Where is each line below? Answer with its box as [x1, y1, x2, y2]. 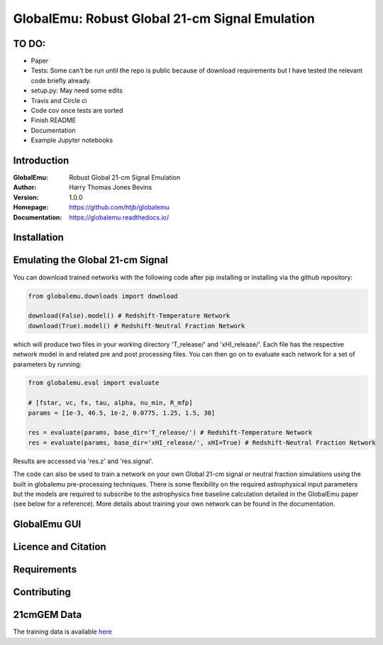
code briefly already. [30, 76, 91, 85]
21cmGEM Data [13, 609, 82, 621]
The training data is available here [13, 627, 113, 636]
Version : [13, 193, 39, 202]
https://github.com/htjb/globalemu [69, 203, 170, 212]
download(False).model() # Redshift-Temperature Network [28, 312, 231, 320]
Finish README [30, 116, 77, 124]
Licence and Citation [13, 541, 106, 553]
